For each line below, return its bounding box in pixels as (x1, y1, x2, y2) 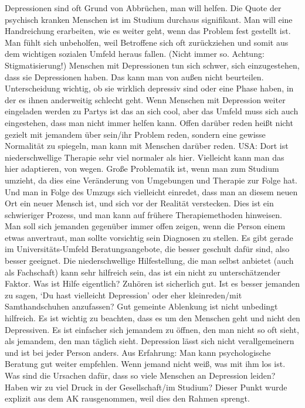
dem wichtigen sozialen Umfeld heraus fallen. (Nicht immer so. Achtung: (5, 47, 265, 60)
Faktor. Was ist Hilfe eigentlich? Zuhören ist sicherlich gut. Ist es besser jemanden (5, 277, 300, 290)
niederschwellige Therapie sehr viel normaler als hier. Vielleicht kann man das (5, 151, 284, 163)
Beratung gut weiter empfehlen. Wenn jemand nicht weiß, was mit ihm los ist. (5, 358, 286, 370)
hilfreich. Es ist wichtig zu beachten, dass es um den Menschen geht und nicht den (5, 312, 300, 324)
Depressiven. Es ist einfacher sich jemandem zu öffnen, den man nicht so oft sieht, (5, 323, 299, 335)
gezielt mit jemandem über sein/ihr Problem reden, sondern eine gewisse (5, 128, 266, 140)
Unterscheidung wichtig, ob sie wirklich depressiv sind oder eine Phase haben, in (5, 82, 294, 94)
